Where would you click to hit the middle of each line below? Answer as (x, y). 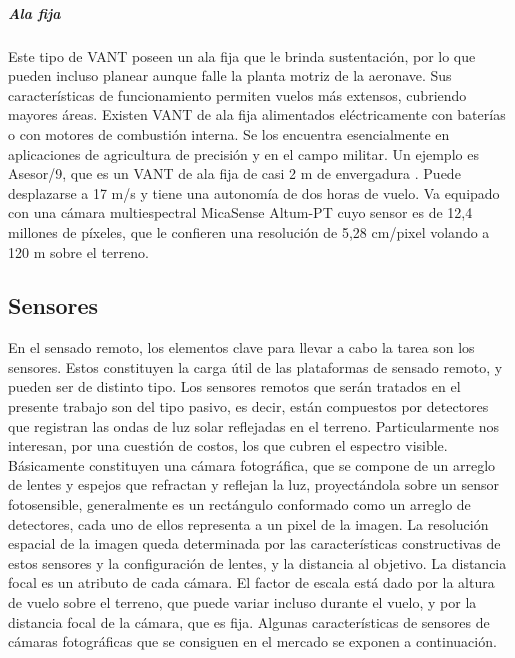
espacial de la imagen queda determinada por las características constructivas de (254, 543)
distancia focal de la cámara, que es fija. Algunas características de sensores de (249, 621)
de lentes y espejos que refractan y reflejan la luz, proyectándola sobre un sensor (254, 484)
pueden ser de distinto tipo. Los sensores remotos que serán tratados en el (234, 386)
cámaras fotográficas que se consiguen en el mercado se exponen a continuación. (252, 641)
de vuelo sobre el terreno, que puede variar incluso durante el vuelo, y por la (242, 602)
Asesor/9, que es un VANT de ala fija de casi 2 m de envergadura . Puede (234, 173)
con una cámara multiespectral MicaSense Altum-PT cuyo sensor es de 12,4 (240, 212)
